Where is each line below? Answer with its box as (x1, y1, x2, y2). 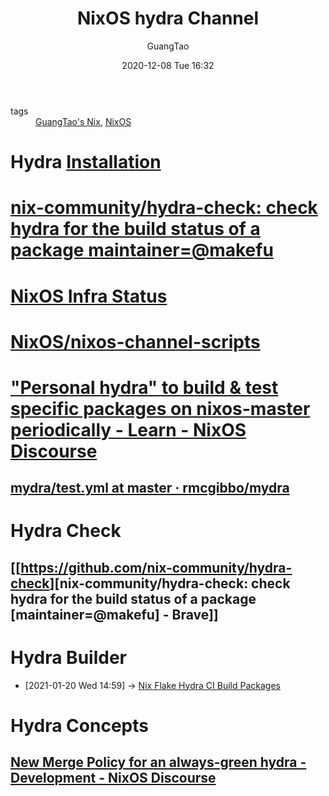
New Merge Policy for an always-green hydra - (10, 754, 307, 771)
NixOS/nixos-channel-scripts (10, 330, 261, 353)
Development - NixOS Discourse (10, 770, 217, 787)
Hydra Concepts (10, 714, 149, 737)
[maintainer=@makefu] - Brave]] (10, 606, 219, 623)
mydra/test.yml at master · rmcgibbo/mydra (10, 480, 290, 497)
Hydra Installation (10, 151, 162, 174)
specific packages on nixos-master (10, 397, 311, 420)
